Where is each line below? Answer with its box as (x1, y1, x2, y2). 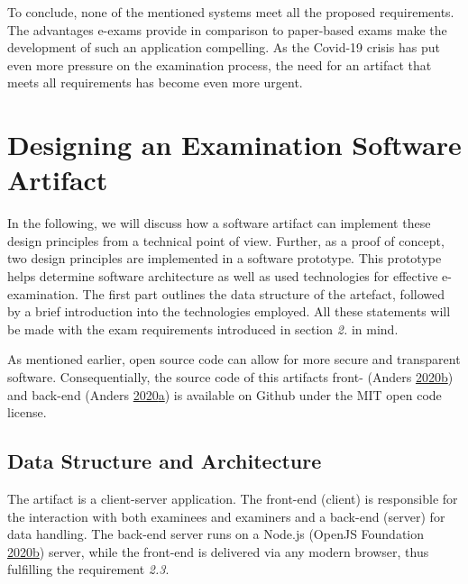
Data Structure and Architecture (7, 447, 322, 475)
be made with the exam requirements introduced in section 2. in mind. (7, 319, 399, 338)
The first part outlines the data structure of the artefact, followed (82, 284, 445, 303)
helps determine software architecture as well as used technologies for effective (7, 267, 438, 286)
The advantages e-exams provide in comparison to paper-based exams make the (7, 20, 447, 39)
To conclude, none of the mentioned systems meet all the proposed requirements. (7, 3, 454, 21)
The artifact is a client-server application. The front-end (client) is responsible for (7, 489, 458, 508)
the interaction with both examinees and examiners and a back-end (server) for (7, 506, 445, 525)
